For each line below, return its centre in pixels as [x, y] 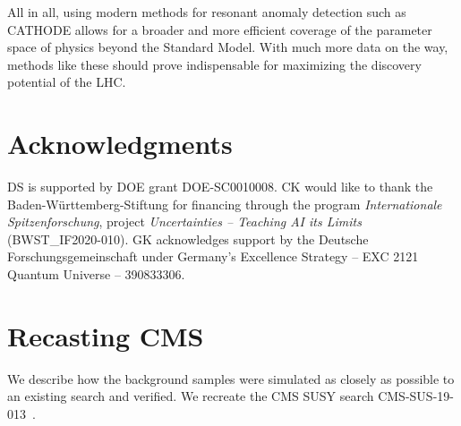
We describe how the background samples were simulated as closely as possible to [231, 378]
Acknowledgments [120, 144]
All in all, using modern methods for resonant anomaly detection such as [207, 12]
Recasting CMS [106, 335]
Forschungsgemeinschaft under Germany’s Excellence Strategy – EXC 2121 [213, 256]
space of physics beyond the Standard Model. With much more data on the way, [228, 47]
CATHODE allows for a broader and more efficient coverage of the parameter [220, 29]
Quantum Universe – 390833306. [96, 274]
